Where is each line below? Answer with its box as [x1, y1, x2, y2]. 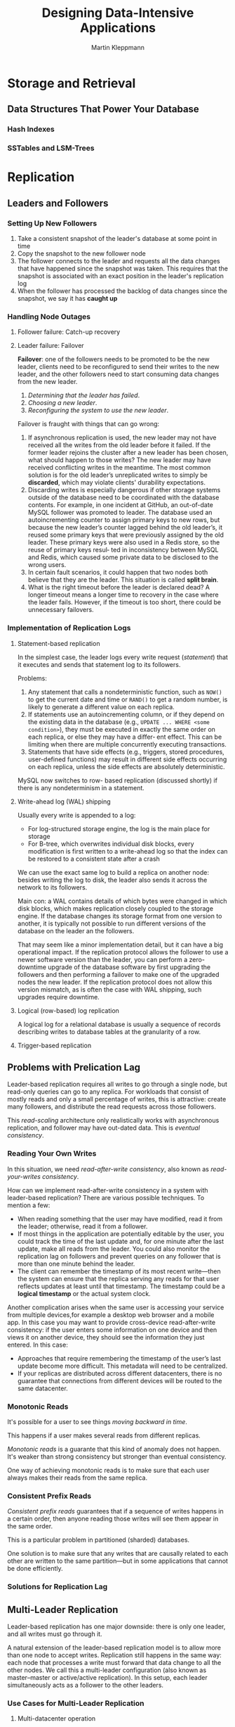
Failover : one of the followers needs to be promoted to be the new [17, 355, 210, 363]
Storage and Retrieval [7, 75, 136, 91]
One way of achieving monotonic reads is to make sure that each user [7, 1466, 210, 1475]
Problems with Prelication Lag [7, 1061, 141, 1073]
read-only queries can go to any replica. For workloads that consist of [7, 1087, 209, 1096]
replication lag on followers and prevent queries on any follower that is [17, 1252, 221, 1260]
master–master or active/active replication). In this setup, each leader [7, 1673, 208, 1682]
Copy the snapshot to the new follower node [17, 249, 146, 258]
